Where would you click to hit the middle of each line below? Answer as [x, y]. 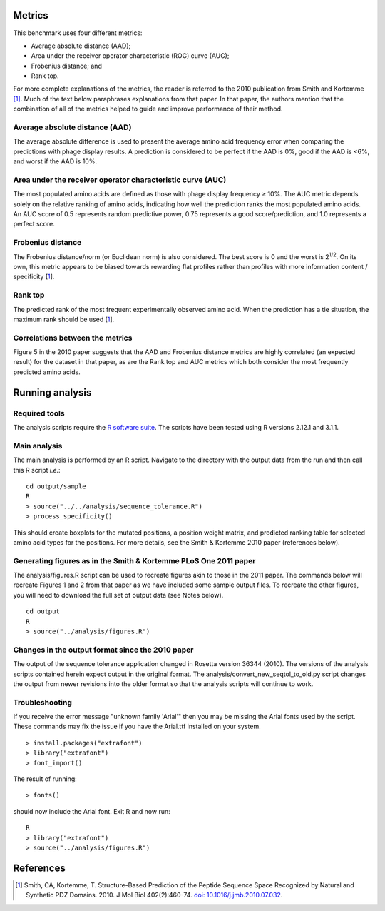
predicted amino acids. [47, 372]
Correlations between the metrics [73, 338]
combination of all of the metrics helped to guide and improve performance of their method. [148, 109]
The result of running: [45, 779]
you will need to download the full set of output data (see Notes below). [118, 595]
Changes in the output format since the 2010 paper [103, 650]
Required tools [39, 413]
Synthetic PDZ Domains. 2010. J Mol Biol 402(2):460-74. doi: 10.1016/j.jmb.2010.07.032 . [154, 895]
